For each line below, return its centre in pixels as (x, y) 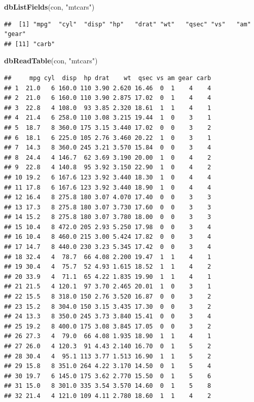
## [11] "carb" (30, 44)
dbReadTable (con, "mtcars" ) (51, 61)
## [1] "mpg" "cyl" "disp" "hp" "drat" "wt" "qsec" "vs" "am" (128, 24)
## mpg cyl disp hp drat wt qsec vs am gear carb (108, 78)
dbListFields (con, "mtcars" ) (49, 7)
